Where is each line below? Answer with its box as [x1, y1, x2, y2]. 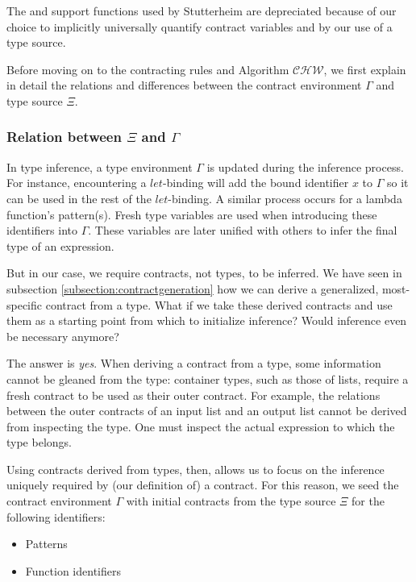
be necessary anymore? [6, 327, 119, 344]
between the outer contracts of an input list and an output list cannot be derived [6, 402, 407, 419]
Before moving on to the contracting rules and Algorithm [6, 60, 289, 77]
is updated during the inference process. [206, 158, 404, 175]
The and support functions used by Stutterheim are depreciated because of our [6, 2, 397, 19]
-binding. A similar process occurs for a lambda [168, 189, 402, 206]
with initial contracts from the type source [126, 493, 336, 509]
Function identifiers [25, 562, 121, 579]
